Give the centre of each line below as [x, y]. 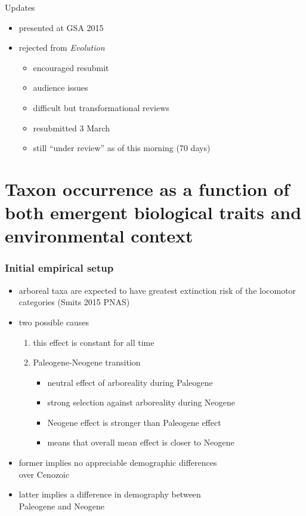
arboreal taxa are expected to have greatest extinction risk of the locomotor [157, 290]
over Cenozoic [44, 474]
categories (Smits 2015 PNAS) [74, 302]
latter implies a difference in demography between [110, 494]
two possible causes [54, 322]
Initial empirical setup [59, 268]
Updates [20, 7]
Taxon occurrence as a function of [147, 188]
